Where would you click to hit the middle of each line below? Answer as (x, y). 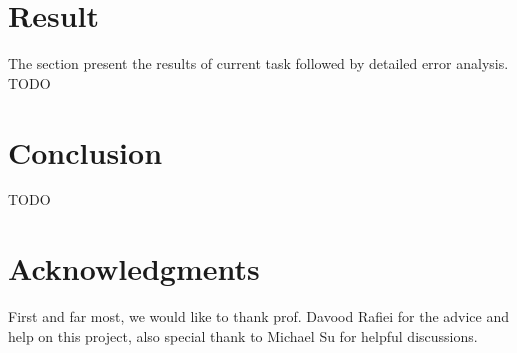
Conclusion (85, 151)
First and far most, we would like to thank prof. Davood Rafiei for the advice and (259, 316)
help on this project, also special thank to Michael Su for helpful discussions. (243, 335)
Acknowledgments (134, 268)
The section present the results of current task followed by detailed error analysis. (258, 63)
